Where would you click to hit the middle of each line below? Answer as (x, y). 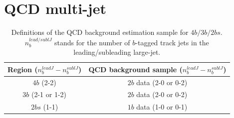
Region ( (23, 69)
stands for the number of (92, 42)
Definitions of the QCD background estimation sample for (100, 32)
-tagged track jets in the (172, 42)
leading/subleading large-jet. (117, 52)
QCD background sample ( (135, 69)
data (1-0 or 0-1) (162, 107)
